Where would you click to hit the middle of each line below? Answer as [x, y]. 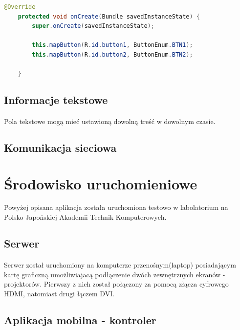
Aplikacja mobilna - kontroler [80, 320]
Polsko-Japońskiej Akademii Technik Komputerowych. [85, 217]
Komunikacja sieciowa [60, 148]
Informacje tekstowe [56, 100]
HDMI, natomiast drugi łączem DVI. [59, 293]
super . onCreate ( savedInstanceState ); [93, 26]
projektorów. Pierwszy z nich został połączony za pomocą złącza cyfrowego [116, 284]
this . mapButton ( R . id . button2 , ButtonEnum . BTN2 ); [112, 54]
